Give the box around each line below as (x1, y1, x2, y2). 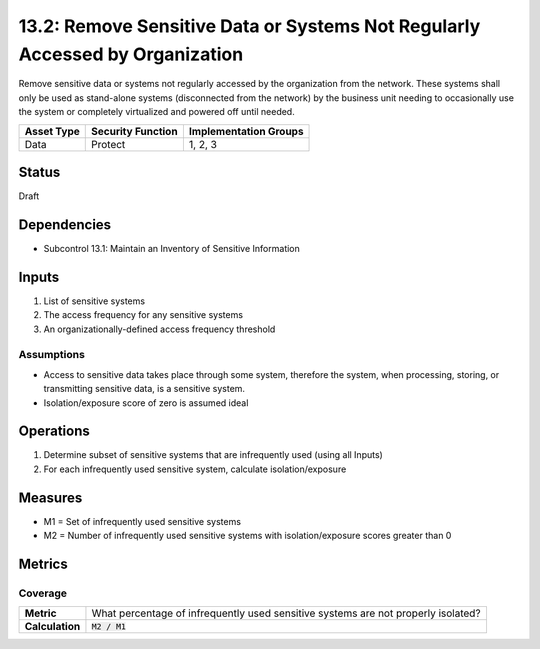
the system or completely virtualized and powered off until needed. (18, 106, 295, 118)
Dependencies (18, 216, 112, 233)
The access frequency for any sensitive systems (43, 309, 244, 321)
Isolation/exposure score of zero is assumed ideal (43, 396, 249, 409)
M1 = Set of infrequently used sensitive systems (43, 515, 242, 527)
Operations (18, 423, 90, 440)
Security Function (91, 124, 179, 138)
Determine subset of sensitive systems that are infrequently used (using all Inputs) (43, 449, 384, 461)
